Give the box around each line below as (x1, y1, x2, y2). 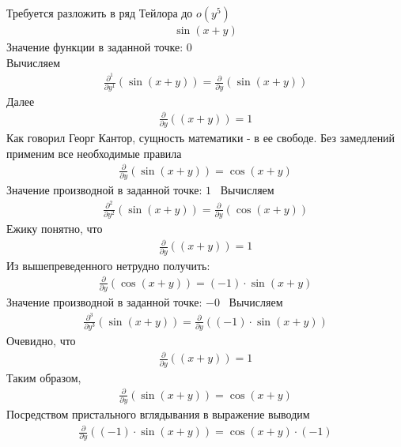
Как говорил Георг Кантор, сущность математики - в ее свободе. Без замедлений (6, 130, 395, 146)
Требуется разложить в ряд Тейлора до (6, 5, 193, 21)
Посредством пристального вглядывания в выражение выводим (6, 405, 310, 422)
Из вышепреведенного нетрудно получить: (6, 257, 210, 273)
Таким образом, (6, 369, 81, 385)
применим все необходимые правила (6, 145, 182, 161)
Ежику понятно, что (6, 220, 103, 237)
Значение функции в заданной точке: (6, 39, 183, 55)
